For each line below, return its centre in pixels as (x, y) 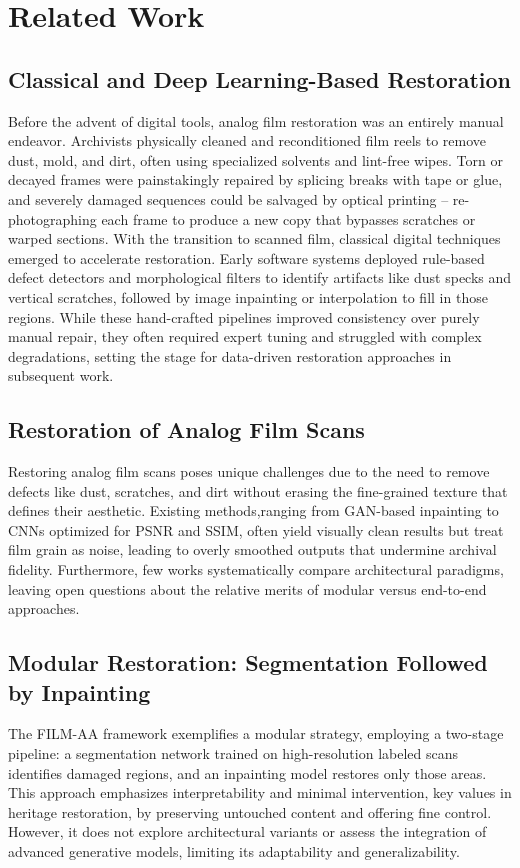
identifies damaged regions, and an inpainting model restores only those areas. (247, 772)
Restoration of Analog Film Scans (186, 429)
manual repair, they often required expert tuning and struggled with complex (245, 336)
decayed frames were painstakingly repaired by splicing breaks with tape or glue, (255, 179)
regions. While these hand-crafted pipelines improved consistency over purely (244, 316)
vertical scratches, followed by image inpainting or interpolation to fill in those (248, 296)
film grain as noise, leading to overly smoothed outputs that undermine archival (252, 549)
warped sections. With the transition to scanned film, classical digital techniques (254, 238)
